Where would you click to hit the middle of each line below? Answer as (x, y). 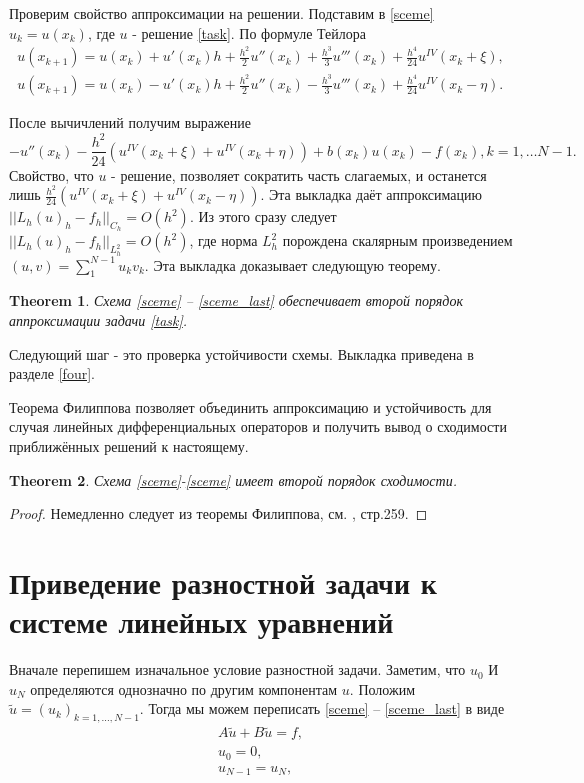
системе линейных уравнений (201, 621)
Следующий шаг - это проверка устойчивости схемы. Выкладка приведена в (241, 353)
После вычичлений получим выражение (130, 122)
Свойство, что (51, 174)
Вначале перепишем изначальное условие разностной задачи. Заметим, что (237, 669)
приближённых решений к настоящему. (129, 446)
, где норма (223, 240)
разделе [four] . (52, 373)
